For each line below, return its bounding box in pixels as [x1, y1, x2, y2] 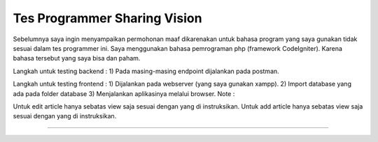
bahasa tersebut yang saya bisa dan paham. [13, 54, 141, 63]
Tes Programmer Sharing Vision [13, 10, 202, 26]
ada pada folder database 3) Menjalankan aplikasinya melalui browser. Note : [13, 89, 235, 97]
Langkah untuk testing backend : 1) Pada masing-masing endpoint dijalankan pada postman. [13, 67, 279, 75]
